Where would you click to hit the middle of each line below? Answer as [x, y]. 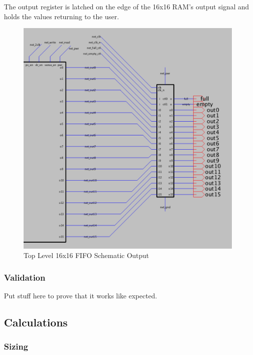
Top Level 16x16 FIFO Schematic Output [86, 255]
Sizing [16, 346]
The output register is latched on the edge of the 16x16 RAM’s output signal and [126, 6]
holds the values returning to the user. [62, 16]
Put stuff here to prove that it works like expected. [81, 296]
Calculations [36, 322]
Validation [25, 277]
